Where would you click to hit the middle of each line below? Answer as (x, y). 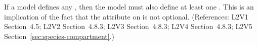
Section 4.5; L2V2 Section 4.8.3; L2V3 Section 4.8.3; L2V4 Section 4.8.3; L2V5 (128, 26)
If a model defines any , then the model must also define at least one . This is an (129, 6)
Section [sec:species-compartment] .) (59, 36)
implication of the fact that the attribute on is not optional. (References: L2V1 (126, 16)
